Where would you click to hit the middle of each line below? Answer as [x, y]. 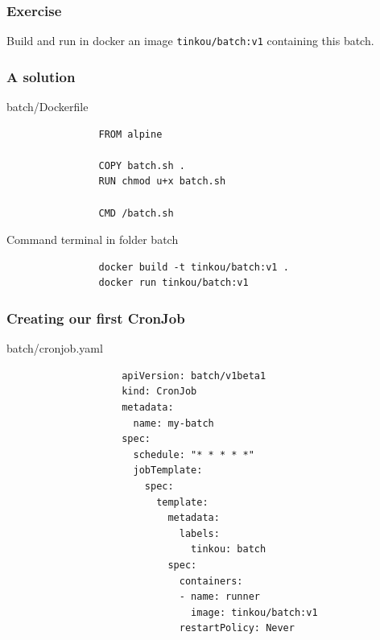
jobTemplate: [168, 471]
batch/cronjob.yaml [55, 348]
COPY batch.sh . [142, 165]
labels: [199, 533]
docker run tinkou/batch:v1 [173, 283]
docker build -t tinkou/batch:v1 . [194, 267]
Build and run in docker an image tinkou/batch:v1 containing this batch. [190, 41]
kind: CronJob [159, 392]
